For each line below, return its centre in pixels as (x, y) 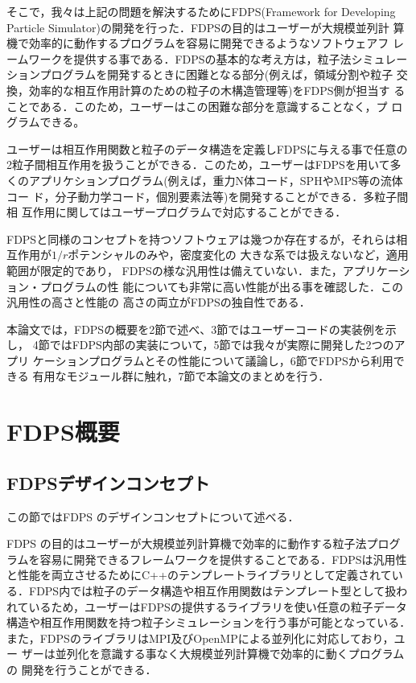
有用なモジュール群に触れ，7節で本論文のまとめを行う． (181, 376)
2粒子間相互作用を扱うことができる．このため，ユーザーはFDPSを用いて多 (204, 165)
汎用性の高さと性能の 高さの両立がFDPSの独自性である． (159, 302)
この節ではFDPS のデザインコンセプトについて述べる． (153, 516)
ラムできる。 (51, 122)
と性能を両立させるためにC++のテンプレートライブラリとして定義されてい (205, 575)
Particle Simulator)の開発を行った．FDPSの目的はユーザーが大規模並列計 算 (206, 27)
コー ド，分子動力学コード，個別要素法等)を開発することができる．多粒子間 (208, 196)
